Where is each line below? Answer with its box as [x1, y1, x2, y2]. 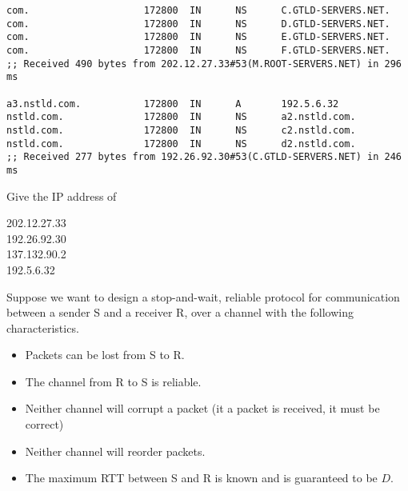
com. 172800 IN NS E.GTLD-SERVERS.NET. [6, 31, 390, 43]
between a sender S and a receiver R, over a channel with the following [6, 304, 354, 321]
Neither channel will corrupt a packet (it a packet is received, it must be [25, 400, 380, 417]
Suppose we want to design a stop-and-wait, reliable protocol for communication [6, 288, 400, 305]
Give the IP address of [6, 187, 117, 204]
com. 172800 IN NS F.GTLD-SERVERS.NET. [6, 44, 390, 56]
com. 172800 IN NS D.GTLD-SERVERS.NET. [6, 18, 390, 30]
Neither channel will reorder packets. [25, 442, 206, 459]
